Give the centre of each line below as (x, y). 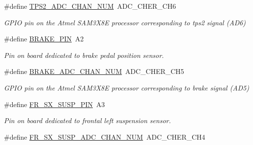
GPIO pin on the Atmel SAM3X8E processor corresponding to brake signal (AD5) (126, 87)
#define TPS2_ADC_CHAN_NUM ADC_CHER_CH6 (90, 6)
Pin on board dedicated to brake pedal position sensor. (84, 55)
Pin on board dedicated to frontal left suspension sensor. (87, 120)
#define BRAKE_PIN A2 (44, 39)
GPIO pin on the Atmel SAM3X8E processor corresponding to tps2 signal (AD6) (125, 22)
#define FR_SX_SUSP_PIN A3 (54, 104)
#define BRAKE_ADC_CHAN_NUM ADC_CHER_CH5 (94, 71)
